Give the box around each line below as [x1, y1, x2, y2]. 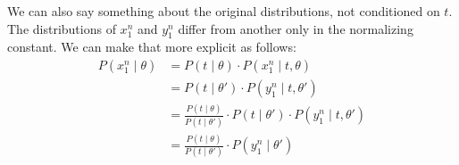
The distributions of [7, 19, 116, 37]
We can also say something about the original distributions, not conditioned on [7, 2, 440, 20]
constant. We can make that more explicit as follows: [7, 37, 296, 56]
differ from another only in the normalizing [178, 19, 413, 37]
